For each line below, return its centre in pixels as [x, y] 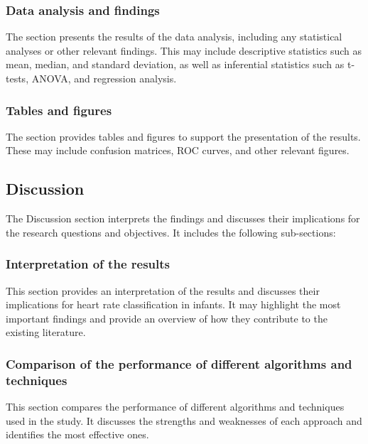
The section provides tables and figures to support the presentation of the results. [183, 136]
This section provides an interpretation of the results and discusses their [163, 290]
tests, [17, 78]
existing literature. [46, 332]
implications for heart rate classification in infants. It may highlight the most [173, 304]
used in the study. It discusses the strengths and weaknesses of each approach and [184, 420]
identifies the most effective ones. [77, 434]
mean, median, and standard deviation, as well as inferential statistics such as [175, 64]
